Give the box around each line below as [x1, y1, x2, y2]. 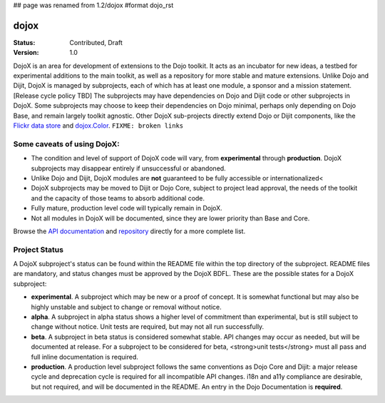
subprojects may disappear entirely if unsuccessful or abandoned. [31, 164, 226, 173]
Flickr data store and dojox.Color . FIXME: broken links [13, 121, 184, 130]
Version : [13, 49, 39, 57]
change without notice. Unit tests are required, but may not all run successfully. [31, 322, 265, 331]
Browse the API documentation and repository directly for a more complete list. [13, 227, 246, 235]
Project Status [13, 245, 64, 255]
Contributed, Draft [69, 38, 123, 46]
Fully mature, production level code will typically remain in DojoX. [31, 204, 222, 213]
